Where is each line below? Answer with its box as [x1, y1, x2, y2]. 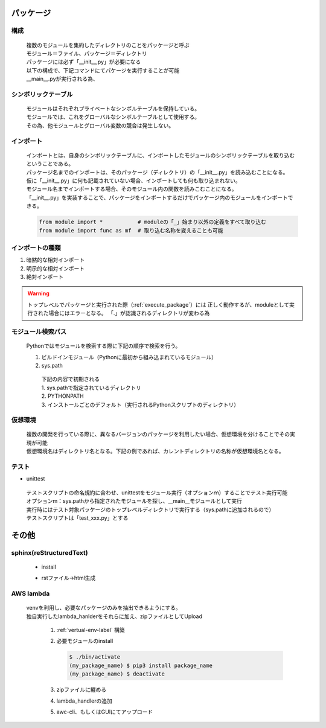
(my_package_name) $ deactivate [69, 671, 165, 677]
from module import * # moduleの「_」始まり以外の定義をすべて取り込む [39, 219, 267, 226]
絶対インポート [26, 273, 63, 281]
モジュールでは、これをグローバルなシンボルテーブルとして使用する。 [26, 113, 200, 121]
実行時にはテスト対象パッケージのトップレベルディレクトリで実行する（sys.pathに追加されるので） [26, 506, 275, 513]
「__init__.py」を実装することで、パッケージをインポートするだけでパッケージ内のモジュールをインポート [26, 194, 288, 201]
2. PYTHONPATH [41, 392, 84, 400]
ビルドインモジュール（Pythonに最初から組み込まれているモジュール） [41, 353, 217, 360]
